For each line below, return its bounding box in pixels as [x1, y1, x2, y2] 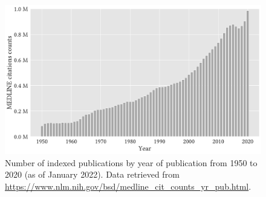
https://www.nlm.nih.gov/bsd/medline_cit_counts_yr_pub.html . [5, 179, 251, 192]
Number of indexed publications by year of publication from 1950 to [5, 156, 258, 169]
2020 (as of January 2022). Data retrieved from [5, 168, 180, 181]
